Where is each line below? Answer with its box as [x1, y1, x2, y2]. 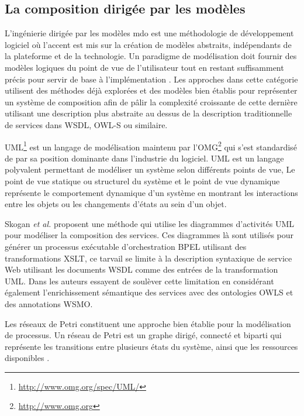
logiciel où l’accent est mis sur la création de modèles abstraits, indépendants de [5, 38, 292, 50]
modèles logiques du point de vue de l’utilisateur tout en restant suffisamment [5, 61, 284, 73]
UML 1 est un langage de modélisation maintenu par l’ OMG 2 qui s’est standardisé [5, 139, 297, 153]
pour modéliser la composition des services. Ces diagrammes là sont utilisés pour [5, 229, 294, 241]
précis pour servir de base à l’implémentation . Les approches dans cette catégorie [5, 73, 298, 85]
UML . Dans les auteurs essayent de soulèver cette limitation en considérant [5, 274, 274, 287]
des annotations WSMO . [5, 297, 93, 310]
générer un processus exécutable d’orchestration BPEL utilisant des [5, 240, 247, 252]
